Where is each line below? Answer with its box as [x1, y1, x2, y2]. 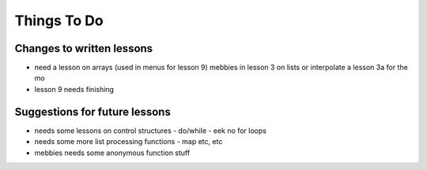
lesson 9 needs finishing [34, 84, 115, 94]
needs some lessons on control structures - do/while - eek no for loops [34, 126, 266, 135]
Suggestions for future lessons [14, 105, 172, 118]
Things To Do [14, 12, 104, 29]
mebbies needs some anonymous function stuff [34, 148, 191, 157]
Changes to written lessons [14, 42, 153, 55]
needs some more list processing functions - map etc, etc [34, 137, 223, 146]
